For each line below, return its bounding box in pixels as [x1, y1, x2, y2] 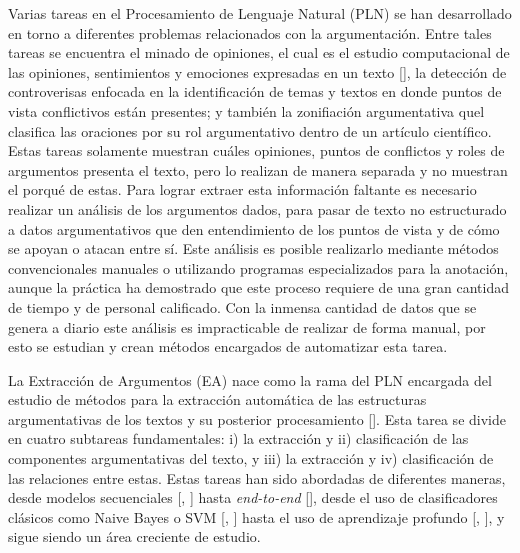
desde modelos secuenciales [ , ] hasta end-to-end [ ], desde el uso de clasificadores [8, 487, 498, 508]
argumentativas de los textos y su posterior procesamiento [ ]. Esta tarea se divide [8, 408, 506, 429]
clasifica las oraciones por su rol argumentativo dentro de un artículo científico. [8, 120, 492, 141]
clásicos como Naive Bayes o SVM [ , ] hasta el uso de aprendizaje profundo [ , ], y [8, 506, 505, 527]
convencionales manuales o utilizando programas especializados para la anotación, [8, 257, 509, 278]
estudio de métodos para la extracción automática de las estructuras [8, 389, 427, 410]
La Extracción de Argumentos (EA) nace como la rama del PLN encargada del [8, 369, 492, 390]
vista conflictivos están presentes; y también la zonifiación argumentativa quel [8, 100, 485, 121]
